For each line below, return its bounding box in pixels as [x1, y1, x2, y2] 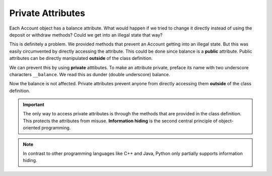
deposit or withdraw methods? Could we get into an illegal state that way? [9, 32, 163, 38]
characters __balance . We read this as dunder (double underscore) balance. [9, 71, 171, 77]
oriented [23, 125, 40, 131]
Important [23, 102, 45, 108]
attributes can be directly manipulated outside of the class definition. [9, 55, 153, 61]
